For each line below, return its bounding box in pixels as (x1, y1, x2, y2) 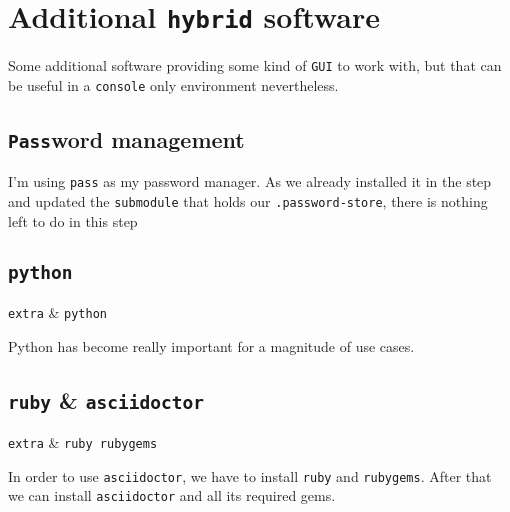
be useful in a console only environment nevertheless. (8, 74, 339, 95)
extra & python (8, 302, 107, 323)
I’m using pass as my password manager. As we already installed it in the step (8, 171, 492, 192)
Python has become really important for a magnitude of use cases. (8, 335, 415, 356)
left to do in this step (8, 210, 138, 231)
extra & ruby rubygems (8, 432, 158, 453)
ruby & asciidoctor (8, 384, 205, 415)
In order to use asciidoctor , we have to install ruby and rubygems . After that (8, 465, 492, 486)
